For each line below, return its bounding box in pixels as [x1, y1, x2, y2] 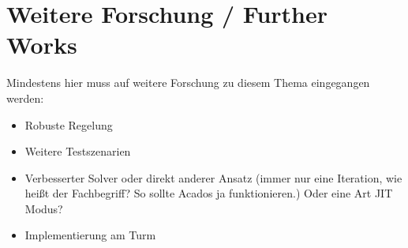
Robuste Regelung [24, 116, 113, 133]
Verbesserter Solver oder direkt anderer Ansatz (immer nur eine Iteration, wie [24, 169, 402, 186]
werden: [6, 89, 44, 106]
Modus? [24, 200, 63, 216]
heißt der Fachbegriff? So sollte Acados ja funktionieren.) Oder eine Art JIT [24, 185, 393, 201]
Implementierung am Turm [24, 227, 156, 243]
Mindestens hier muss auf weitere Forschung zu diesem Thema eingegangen [6, 74, 370, 91]
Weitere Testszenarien [24, 143, 131, 160]
